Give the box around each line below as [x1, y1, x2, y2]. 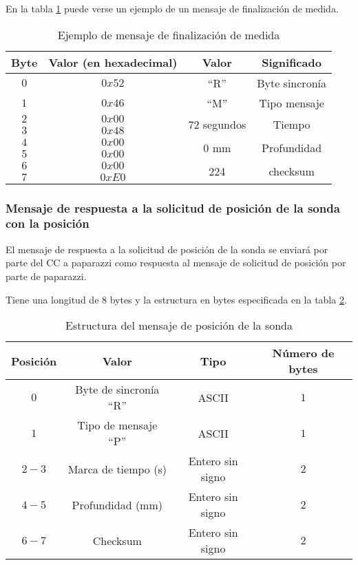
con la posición [6, 215, 89, 232]
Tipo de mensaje [77, 417, 158, 434]
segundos [202, 116, 246, 133]
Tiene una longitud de [6, 292, 99, 306]
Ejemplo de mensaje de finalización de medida [57, 26, 280, 43]
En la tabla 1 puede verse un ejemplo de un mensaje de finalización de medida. [6, 1, 339, 15]
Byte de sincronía [75, 381, 160, 398]
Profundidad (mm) [72, 496, 163, 513]
